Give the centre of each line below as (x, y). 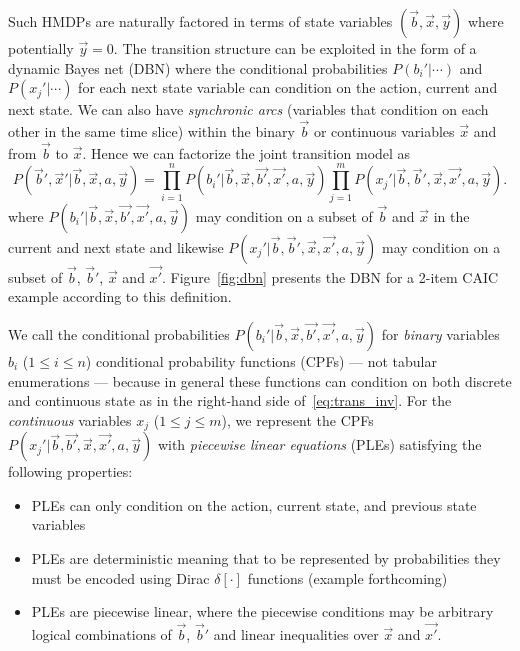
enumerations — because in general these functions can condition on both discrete (260, 380)
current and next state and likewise (116, 246)
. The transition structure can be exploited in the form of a (295, 48)
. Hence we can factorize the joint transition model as (246, 152)
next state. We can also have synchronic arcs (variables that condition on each (248, 109)
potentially (41, 48)
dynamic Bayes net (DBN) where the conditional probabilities (198, 67)
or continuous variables (384, 131)
